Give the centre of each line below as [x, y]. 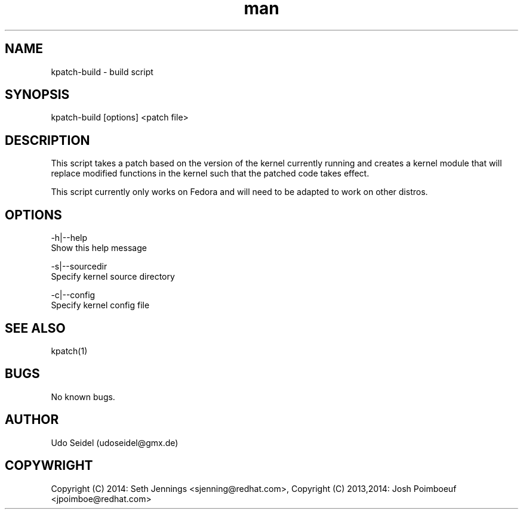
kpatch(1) [69, 351]
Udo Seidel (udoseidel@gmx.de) [115, 442]
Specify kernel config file [100, 305]
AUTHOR [32, 420]
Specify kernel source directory [113, 277]
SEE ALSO [35, 328]
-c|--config [73, 295]
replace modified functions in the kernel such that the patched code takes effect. [210, 174]
